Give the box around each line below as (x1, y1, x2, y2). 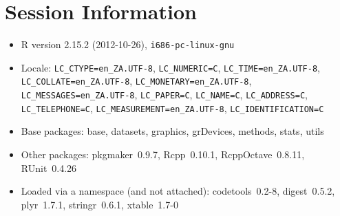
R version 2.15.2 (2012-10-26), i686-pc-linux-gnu (21, 37, 235, 52)
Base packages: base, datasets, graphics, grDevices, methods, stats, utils (21, 124, 324, 138)
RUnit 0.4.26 (21, 160, 77, 175)
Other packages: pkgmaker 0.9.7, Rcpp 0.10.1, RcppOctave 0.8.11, (21, 147, 305, 161)
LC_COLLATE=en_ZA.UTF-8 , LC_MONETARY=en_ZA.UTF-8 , (21, 74, 252, 88)
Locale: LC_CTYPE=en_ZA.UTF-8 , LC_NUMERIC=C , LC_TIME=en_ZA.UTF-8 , (21, 60, 320, 74)
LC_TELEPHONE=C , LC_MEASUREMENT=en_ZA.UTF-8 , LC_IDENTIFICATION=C (21, 100, 324, 115)
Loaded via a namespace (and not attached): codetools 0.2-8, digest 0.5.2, (21, 184, 335, 198)
